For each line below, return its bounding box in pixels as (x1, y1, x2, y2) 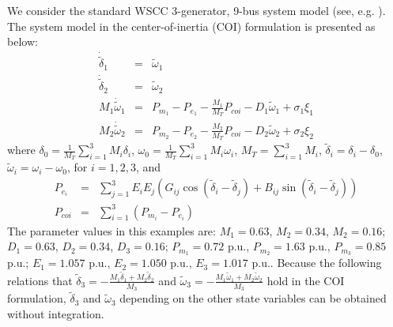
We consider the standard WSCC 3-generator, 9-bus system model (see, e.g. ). (7, 2, 386, 18)
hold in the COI (266, 272, 345, 288)
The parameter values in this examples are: (7, 222, 216, 239)
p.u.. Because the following (251, 254, 382, 271)
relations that (7, 272, 73, 288)
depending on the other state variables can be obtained (119, 290, 387, 306)
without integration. (7, 306, 104, 322)
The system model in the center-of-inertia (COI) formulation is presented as (7, 17, 376, 34)
